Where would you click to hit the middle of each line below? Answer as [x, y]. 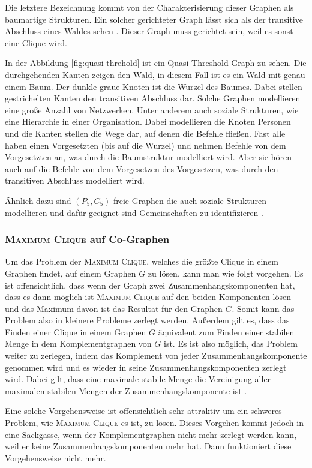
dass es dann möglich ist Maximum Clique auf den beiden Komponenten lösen [148, 297]
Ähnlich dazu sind [38, 200]
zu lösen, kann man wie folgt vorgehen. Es [226, 273]
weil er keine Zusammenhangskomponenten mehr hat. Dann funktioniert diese [148, 446]
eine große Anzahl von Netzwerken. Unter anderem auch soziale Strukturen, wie [152, 109]
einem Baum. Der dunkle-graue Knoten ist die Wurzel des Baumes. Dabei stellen [154, 86]
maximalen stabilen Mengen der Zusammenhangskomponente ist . [126, 390]
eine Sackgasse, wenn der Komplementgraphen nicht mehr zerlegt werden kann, [151, 434]
